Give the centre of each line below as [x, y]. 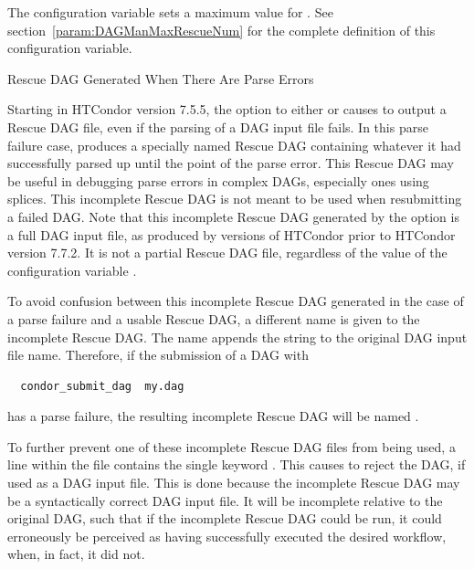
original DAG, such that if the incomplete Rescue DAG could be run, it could [225, 518]
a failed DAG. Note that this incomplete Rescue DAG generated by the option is [233, 216]
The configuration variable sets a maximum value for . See [170, 12]
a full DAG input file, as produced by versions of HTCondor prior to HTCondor [232, 234]
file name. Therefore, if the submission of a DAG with [158, 355]
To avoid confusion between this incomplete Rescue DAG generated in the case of [236, 301]
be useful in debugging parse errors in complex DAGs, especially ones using [218, 180]
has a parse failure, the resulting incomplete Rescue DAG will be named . [213, 416]
